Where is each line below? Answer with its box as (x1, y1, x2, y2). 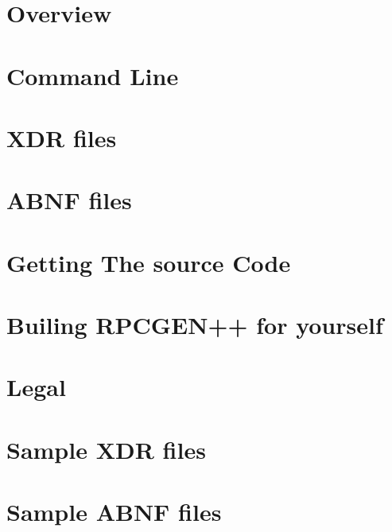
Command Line (6, 59, 179, 91)
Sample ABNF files (6, 495, 222, 528)
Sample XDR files (6, 433, 206, 465)
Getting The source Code (6, 246, 291, 278)
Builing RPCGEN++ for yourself (6, 309, 383, 341)
